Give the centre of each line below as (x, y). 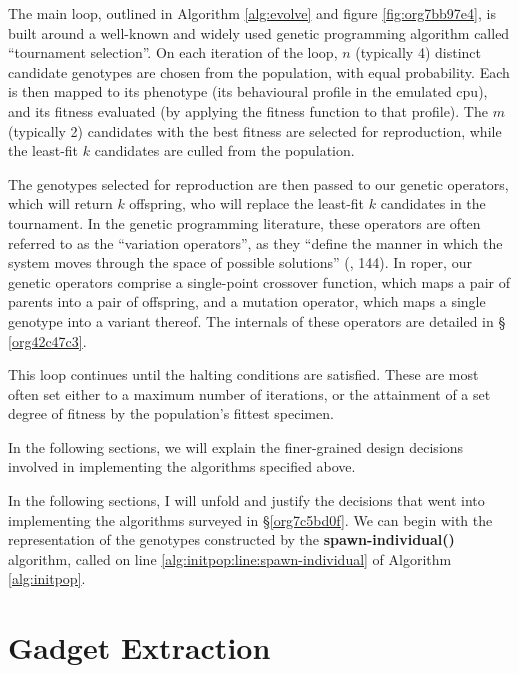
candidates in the (433, 203)
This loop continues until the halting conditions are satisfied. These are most (243, 374)
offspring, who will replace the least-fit (247, 203)
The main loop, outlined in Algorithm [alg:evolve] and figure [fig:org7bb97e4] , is (252, 13)
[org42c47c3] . (47, 340)
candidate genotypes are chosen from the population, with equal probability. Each (259, 71)
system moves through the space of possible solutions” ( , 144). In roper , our (240, 262)
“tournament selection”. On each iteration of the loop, (173, 52)
